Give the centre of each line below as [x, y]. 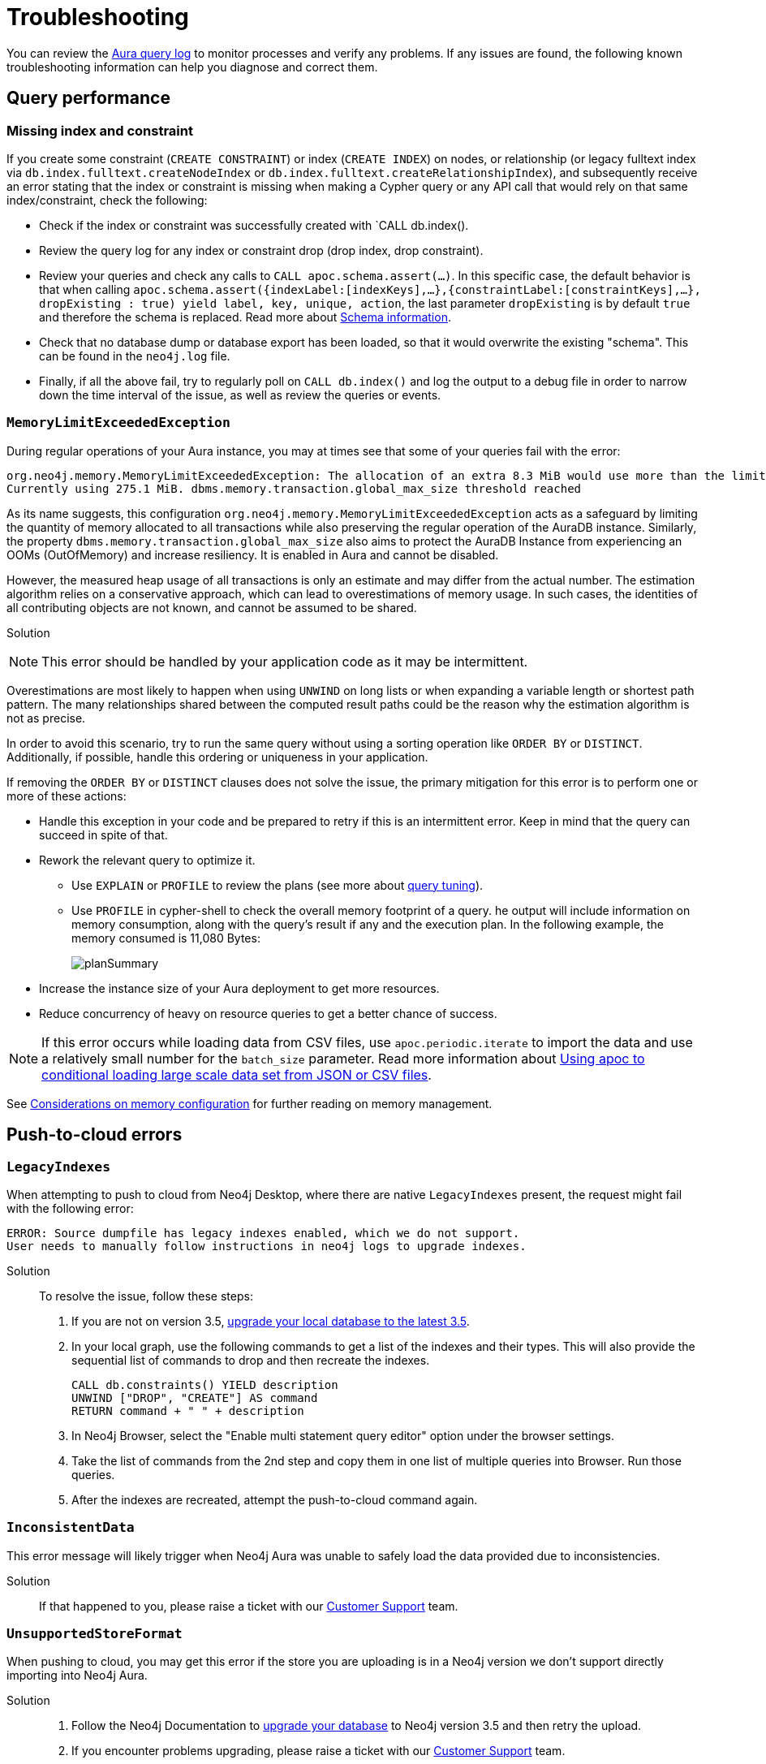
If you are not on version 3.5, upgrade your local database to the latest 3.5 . [271, 1321]
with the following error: [70, 1208]
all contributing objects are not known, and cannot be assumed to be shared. [212, 607]
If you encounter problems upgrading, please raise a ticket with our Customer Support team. [318, 1751]
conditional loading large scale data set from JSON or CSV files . [237, 1074]
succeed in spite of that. [103, 835]
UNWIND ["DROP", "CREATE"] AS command [195, 1397]
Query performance [88, 98]
